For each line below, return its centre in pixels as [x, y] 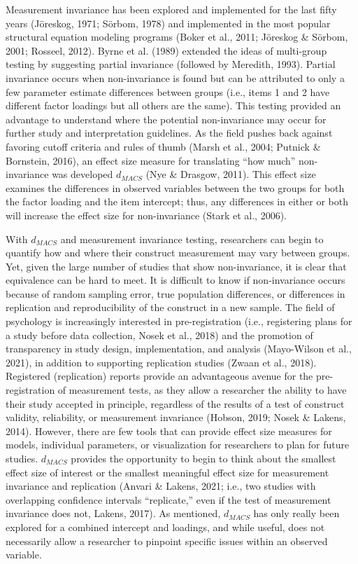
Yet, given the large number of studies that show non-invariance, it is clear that [176, 266]
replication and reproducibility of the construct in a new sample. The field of [170, 307]
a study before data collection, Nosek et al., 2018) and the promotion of [159, 335]
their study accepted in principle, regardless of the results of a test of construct [175, 403]
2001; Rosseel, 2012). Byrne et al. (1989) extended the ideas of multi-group [166, 50]
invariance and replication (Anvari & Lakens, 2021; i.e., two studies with [161, 486]
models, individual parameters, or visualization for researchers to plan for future [178, 445]
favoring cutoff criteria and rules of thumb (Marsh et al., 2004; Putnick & [163, 146]
